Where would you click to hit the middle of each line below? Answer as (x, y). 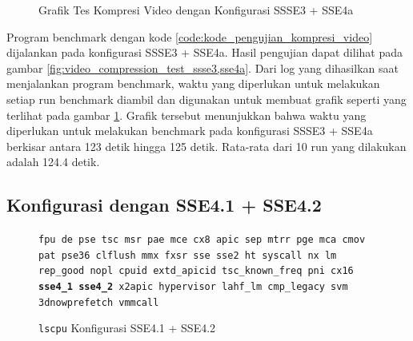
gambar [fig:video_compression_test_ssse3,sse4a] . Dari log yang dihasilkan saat (202, 67)
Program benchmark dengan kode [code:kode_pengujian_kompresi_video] (190, 36)
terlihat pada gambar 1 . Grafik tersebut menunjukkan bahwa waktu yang (186, 115)
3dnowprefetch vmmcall (99, 302)
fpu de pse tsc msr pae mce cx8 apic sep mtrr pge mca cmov (202, 240)
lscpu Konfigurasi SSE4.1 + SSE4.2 (127, 328)
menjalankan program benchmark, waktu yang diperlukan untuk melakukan (193, 83)
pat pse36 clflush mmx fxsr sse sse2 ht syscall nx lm (188, 255)
